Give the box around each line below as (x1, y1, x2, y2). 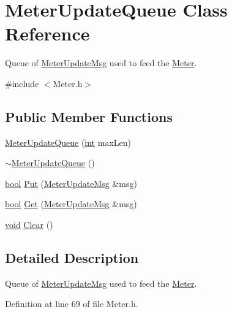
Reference (5, 21, 90, 46)
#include (5, 77, 39, 89)
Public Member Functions (5, 107, 173, 126)
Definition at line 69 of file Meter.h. (5, 297, 138, 310)
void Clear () (5, 218, 53, 231)
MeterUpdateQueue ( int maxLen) (5, 135, 131, 148)
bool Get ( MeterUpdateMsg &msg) (5, 197, 137, 210)
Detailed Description (5, 248, 139, 267)
